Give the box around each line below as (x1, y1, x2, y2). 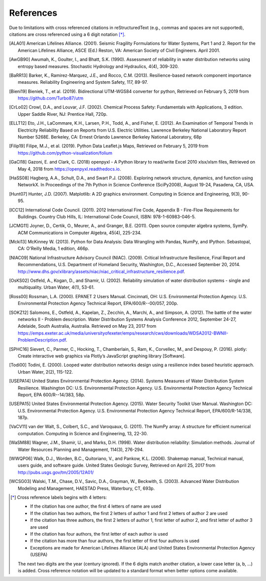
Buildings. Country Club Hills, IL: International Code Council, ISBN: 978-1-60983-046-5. (18, 213, 196, 219)
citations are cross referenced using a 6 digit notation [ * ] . (9, 31, 126, 37)
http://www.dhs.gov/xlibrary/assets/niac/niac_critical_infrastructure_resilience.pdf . (18, 269, 185, 274)
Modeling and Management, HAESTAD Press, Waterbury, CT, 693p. (18, 485, 155, 491)
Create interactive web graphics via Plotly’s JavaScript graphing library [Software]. (18, 353, 186, 359)
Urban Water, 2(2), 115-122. (18, 369, 73, 375)
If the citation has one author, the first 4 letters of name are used (30, 503, 162, 510)
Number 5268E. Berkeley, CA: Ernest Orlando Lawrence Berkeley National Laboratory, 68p (18, 134, 202, 140)
